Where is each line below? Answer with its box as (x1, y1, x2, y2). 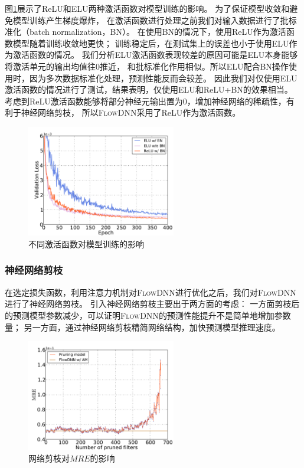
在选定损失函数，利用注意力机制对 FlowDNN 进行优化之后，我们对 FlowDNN (5, 286, 296, 298)
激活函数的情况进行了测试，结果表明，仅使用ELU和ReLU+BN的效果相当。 (5, 83, 293, 96)
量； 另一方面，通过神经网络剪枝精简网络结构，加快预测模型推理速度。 (5, 320, 280, 333)
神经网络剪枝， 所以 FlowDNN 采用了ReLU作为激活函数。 (21, 106, 241, 119)
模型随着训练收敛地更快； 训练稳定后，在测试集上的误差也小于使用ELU (12, 37, 289, 49)
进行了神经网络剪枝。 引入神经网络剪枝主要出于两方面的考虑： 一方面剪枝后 (5, 297, 300, 310)
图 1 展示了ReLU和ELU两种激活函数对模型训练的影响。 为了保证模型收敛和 (5, 2, 290, 14)
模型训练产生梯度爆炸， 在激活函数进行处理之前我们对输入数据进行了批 (12, 14, 289, 26)
